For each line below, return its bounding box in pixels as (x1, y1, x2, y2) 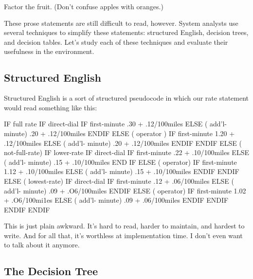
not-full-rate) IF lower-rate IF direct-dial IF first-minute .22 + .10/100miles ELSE (4, 147, 249, 157)
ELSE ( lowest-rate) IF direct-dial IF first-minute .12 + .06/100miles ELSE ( (4, 175, 234, 186)
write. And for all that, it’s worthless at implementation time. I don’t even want (4, 230, 243, 240)
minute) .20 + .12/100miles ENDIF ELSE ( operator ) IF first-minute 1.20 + (4, 128, 235, 138)
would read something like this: (4, 102, 97, 112)
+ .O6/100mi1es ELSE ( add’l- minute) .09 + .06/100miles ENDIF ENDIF (4, 195, 229, 205)
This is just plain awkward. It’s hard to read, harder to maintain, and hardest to (4, 221, 245, 231)
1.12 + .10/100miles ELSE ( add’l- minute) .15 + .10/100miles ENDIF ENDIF (4, 166, 239, 176)
